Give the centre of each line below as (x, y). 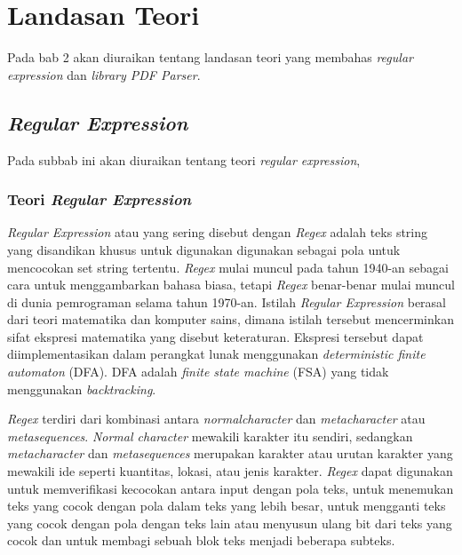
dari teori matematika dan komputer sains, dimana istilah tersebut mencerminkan (231, 319)
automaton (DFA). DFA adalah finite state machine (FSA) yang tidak (198, 372)
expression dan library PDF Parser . (104, 74)
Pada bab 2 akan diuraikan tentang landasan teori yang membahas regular (210, 57)
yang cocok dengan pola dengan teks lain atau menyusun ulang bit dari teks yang (230, 523)
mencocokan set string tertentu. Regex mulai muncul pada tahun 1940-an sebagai (228, 267)
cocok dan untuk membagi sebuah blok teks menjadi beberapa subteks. (201, 540)
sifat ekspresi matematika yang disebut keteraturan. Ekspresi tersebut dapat (215, 336)
